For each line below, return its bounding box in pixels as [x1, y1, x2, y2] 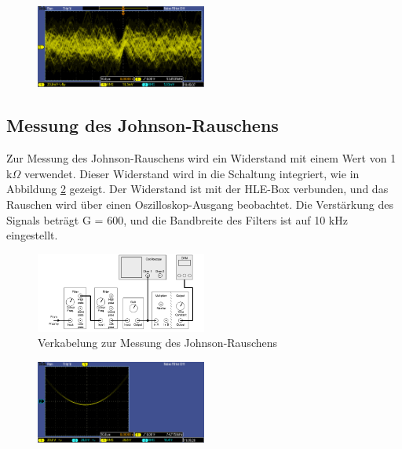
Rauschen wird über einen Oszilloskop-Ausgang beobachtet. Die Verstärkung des [6, 195, 393, 212]
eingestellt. [6, 227, 58, 243]
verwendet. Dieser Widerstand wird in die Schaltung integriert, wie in [24, 165, 360, 181]
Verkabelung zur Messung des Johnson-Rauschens [38, 334, 278, 351]
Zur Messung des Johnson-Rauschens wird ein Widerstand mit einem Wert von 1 [6, 150, 397, 166]
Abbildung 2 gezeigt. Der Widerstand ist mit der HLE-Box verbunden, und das [6, 181, 389, 197]
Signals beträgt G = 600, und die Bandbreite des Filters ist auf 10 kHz [6, 211, 348, 228]
